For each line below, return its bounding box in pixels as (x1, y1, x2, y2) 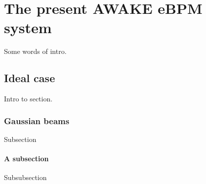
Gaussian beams (4, 114, 70, 127)
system (4, 17, 52, 38)
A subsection (4, 153, 49, 164)
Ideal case (4, 70, 55, 86)
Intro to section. (4, 93, 53, 104)
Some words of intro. (4, 46, 67, 56)
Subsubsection (4, 172, 47, 183)
